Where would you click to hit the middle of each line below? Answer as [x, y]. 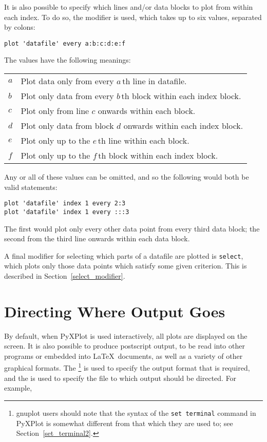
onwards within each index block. [183, 126]
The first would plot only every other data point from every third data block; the [132, 228]
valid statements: [31, 187]
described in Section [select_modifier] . [65, 275]
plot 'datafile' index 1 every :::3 [67, 212]
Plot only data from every [67, 96]
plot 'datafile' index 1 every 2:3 [65, 204]
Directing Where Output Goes [115, 311]
